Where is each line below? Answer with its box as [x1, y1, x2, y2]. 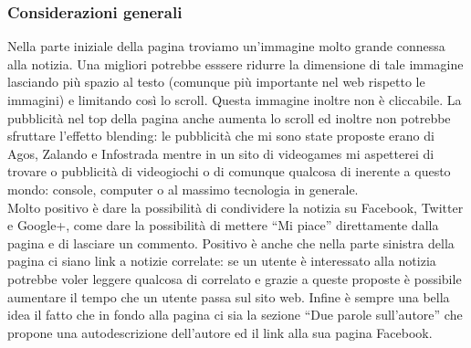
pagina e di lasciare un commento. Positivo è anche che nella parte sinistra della [7, 233, 455, 252]
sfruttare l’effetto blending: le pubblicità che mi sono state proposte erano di [7, 126, 434, 145]
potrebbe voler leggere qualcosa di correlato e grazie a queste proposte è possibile [7, 269, 462, 288]
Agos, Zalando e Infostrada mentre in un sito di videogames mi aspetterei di [7, 143, 434, 163]
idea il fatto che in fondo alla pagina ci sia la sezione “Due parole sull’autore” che [7, 305, 463, 324]
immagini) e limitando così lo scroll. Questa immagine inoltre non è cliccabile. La [7, 90, 462, 109]
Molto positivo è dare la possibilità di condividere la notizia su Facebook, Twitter [7, 197, 464, 216]
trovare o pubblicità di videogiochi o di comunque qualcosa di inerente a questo [7, 162, 451, 181]
